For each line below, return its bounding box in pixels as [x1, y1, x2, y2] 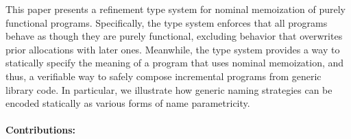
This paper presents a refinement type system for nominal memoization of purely [5, 2, 346, 16]
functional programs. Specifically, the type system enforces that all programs [5, 15, 328, 29]
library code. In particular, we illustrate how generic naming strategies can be [5, 82, 332, 97]
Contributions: [5, 123, 75, 137]
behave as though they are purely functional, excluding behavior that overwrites [5, 29, 343, 43]
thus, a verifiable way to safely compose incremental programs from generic [5, 68, 322, 83]
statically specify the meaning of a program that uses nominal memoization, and [5, 55, 344, 70]
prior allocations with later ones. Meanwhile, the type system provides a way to [5, 42, 340, 56]
